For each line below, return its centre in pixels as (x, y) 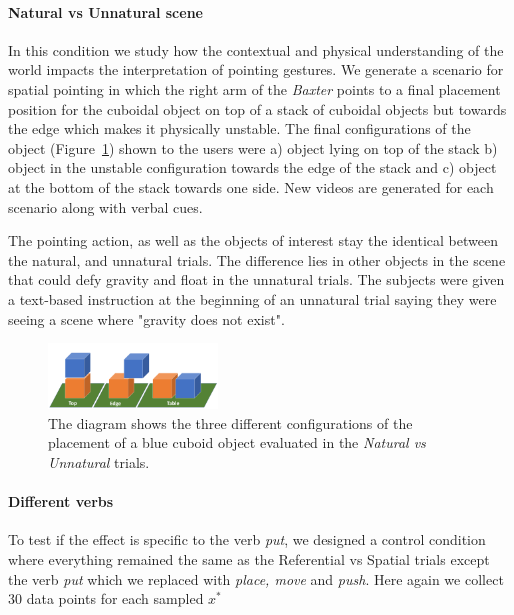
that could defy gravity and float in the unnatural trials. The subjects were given (256, 279)
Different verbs (61, 501)
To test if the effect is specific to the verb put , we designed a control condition (247, 539)
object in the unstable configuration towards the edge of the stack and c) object (252, 167)
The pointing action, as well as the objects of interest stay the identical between (253, 240)
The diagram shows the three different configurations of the (230, 422)
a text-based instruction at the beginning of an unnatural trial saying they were (252, 298)
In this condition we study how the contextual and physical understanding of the (256, 49)
